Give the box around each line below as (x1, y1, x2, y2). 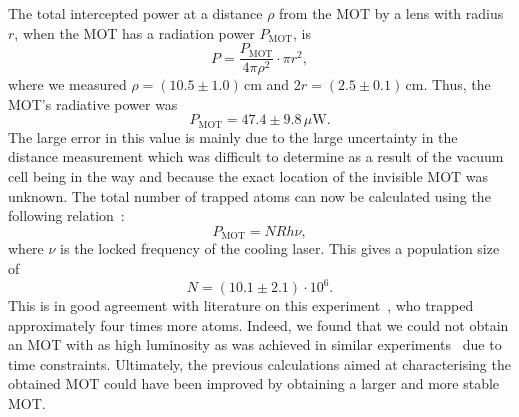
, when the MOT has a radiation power (14, 22, 255, 43)
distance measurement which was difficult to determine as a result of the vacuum (8, 146, 504, 167)
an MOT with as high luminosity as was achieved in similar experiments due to (8, 334, 502, 355)
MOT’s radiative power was (8, 93, 178, 114)
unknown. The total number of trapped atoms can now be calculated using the (8, 185, 491, 206)
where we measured (8, 74, 127, 95)
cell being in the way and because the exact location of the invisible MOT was (8, 166, 489, 187)
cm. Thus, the (405, 74, 491, 95)
